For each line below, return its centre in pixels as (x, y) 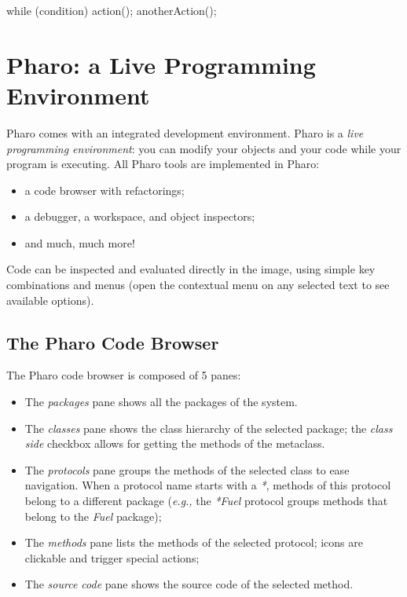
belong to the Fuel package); (93, 516)
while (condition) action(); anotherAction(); (112, 10)
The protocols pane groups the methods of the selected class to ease (187, 469)
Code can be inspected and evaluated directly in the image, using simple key (191, 269)
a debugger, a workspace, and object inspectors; (140, 216)
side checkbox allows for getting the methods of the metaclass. (175, 443)
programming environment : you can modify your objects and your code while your (204, 148)
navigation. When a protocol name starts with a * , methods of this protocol (208, 485)
